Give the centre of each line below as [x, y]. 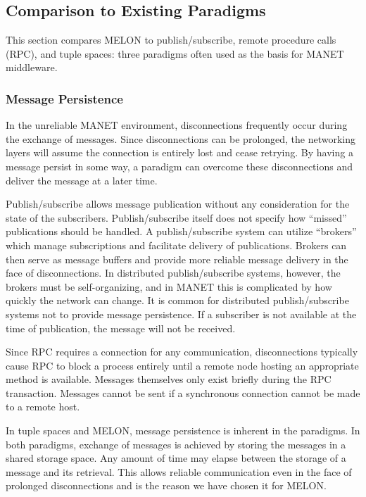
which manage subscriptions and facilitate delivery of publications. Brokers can [176, 245]
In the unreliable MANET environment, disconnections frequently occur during [177, 125]
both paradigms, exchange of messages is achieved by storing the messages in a [176, 444]
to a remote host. [43, 407]
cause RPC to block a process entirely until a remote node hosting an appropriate [182, 365]
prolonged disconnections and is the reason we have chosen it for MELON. [166, 485]
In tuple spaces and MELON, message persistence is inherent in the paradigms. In [183, 430]
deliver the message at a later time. [82, 180]
